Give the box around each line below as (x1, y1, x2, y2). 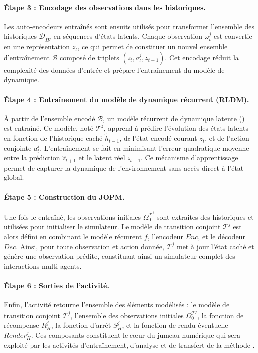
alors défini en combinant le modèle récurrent (4, 231, 142, 241)
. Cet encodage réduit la (165, 52, 239, 62)
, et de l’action (205, 133, 249, 143)
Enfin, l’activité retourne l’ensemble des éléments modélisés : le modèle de (4, 299, 230, 310)
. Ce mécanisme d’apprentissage (141, 152, 238, 163)
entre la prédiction (4, 152, 60, 163)
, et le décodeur (198, 231, 245, 241)
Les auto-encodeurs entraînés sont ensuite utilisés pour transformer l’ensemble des (4, 21, 255, 31)
